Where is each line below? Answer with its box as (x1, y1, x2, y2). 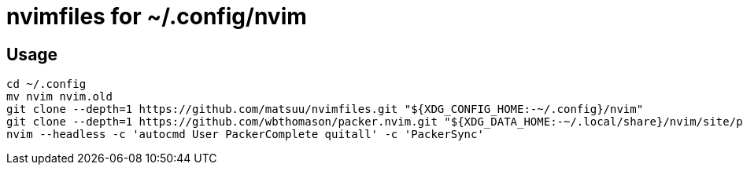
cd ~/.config (6, 78, 87, 91)
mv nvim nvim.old (6, 90, 113, 104)
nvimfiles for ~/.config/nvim (6, 3, 307, 30)
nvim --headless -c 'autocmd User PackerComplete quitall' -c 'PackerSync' (6, 128, 484, 141)
